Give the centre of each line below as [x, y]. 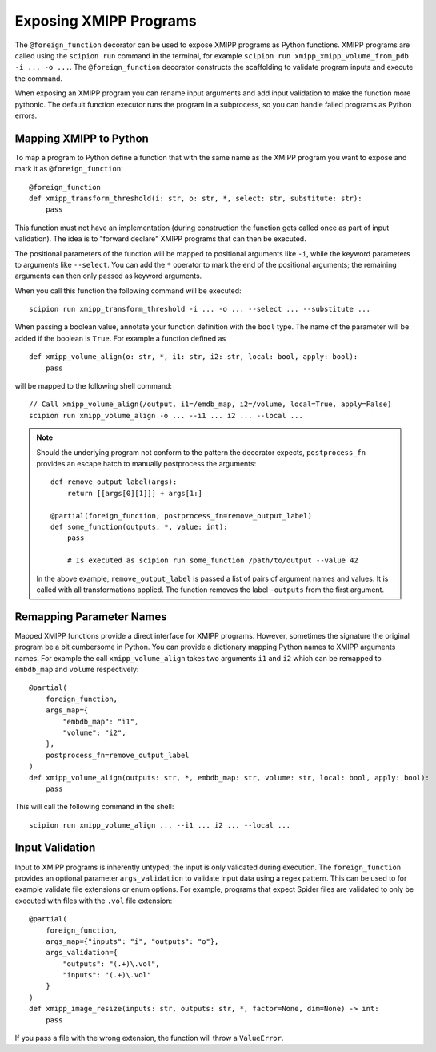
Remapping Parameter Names [91, 617]
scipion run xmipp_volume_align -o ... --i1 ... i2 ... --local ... [166, 415]
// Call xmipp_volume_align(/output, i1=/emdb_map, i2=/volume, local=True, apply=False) [210, 404]
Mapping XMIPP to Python [82, 138]
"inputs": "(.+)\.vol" [107, 975]
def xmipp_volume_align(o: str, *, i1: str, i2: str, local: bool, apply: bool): [194, 357]
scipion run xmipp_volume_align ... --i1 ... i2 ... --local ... [160, 825]
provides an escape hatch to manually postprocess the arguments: [146, 464]
